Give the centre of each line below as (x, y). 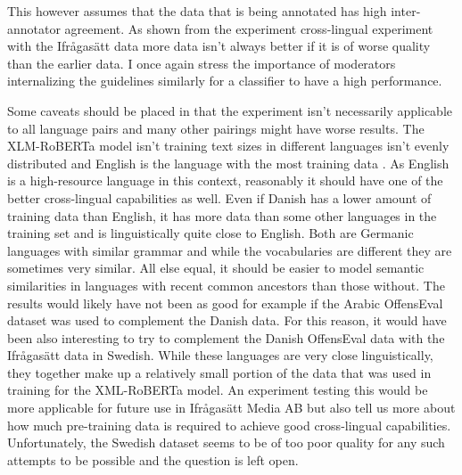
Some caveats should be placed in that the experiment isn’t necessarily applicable (230, 110)
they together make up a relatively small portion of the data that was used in (219, 372)
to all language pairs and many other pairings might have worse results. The (216, 128)
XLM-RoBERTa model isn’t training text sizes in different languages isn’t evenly (228, 146)
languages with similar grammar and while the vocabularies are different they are (230, 250)
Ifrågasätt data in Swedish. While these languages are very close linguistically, (220, 355)
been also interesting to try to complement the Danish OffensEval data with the (226, 337)
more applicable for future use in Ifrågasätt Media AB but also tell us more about (231, 408)
